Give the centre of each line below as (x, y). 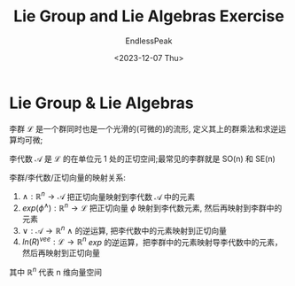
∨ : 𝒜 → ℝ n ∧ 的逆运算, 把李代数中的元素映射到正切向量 (124, 230)
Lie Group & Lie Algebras (101, 103)
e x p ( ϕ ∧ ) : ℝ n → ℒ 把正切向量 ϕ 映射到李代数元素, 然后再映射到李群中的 (152, 207)
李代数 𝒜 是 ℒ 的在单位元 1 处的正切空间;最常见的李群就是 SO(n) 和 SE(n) (143, 158)
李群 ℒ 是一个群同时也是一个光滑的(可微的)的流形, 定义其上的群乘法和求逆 (144, 128)
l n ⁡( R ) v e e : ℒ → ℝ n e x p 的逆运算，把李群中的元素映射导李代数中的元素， (152, 241)
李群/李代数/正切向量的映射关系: (68, 177)
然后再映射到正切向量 (61, 253)
